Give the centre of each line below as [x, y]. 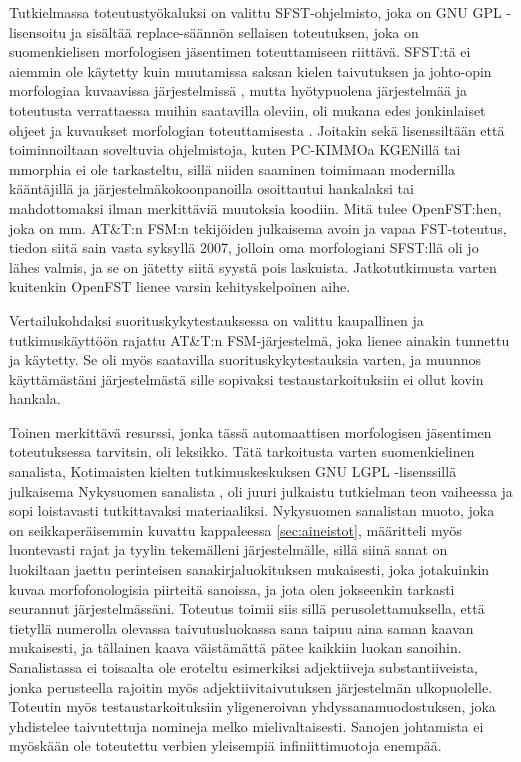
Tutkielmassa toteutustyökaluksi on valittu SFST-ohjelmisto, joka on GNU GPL [255, 12]
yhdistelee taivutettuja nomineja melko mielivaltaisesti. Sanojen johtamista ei [246, 725]
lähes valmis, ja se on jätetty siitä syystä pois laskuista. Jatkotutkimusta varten [253, 266]
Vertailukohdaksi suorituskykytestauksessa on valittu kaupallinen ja [216, 319]
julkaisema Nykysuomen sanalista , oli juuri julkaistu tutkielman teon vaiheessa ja [261, 490]
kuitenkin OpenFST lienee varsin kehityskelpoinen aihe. [180, 286]
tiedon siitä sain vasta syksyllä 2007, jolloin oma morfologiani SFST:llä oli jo [244, 247]
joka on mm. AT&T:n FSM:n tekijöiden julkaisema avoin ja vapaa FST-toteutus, [258, 227]
